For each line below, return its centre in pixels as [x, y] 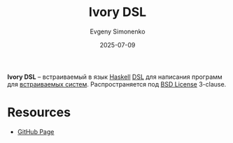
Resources [39, 113]
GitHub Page [36, 131]
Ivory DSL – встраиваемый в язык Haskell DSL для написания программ [115, 77]
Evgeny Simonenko [118, 31]
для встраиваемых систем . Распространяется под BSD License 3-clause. [117, 84]
